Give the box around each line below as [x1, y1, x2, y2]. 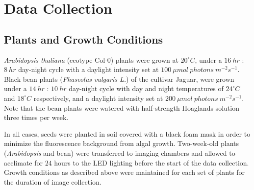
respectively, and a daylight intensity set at [33, 93, 163, 103]
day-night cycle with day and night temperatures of [69, 83, 224, 94]
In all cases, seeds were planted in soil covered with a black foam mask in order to [4, 128, 251, 139]
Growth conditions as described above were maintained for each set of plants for [4, 167, 245, 177]
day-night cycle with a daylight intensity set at [18, 64, 159, 74]
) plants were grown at [110, 54, 178, 65]
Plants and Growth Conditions [4, 31, 163, 47]
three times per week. [4, 112, 69, 122]
